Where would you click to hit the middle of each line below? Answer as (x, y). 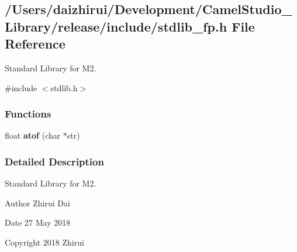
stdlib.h (64, 87)
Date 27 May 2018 (38, 222)
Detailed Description (54, 161)
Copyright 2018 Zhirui (44, 242)
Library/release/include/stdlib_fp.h (116, 26)
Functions (28, 114)
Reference (35, 44)
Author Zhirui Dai (37, 203)
